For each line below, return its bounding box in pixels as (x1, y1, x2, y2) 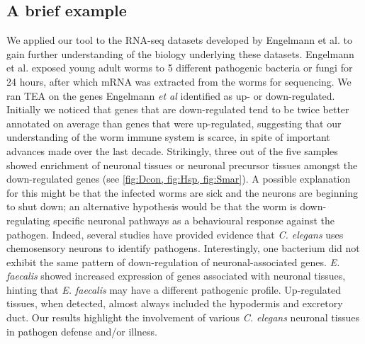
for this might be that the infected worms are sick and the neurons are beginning (6, 185, 358, 200)
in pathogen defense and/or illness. (6, 323, 158, 338)
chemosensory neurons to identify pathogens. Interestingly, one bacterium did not (6, 241, 360, 256)
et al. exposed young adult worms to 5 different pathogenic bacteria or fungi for (6, 60, 353, 75)
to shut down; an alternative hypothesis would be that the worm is (6, 199, 297, 214)
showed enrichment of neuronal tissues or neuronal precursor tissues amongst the (6, 157, 358, 172)
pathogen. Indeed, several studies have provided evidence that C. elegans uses (6, 227, 344, 241)
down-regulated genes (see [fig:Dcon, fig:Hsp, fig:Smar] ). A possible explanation (6, 171, 351, 186)
